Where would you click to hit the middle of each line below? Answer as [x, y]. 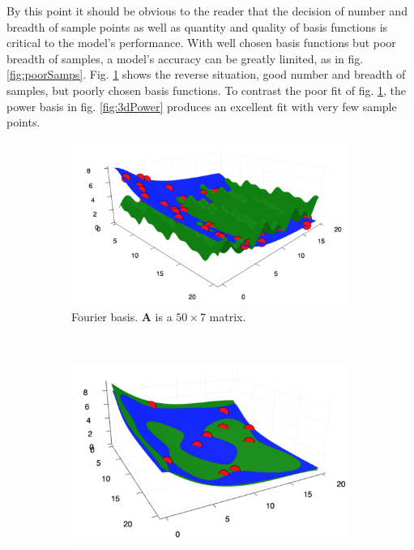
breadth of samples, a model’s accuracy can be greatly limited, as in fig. [185, 58]
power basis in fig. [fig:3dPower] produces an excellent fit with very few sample [202, 106]
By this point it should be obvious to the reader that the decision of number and [207, 11]
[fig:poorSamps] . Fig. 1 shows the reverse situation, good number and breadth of [206, 74]
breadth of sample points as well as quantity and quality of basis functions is [197, 26]
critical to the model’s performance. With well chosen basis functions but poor [201, 43]
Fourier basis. [105, 316]
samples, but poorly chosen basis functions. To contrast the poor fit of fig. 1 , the [207, 90]
